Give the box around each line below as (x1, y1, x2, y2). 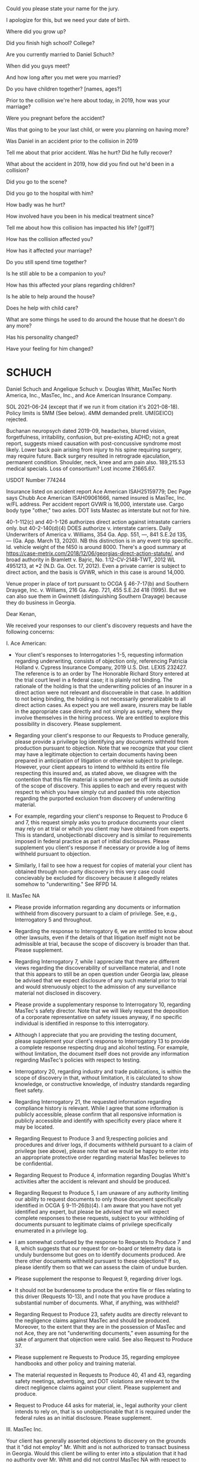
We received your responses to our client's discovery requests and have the (6, 622, 192, 629)
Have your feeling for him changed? (6, 345, 94, 352)
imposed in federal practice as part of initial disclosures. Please (14, 837, 170, 844)
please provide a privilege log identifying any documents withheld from (14, 738, 189, 745)
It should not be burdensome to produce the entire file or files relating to (14, 1286, 191, 1293)
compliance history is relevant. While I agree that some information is (14, 1104, 184, 1111)
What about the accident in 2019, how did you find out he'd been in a (6, 160, 175, 168)
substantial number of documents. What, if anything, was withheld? (14, 1299, 179, 1306)
